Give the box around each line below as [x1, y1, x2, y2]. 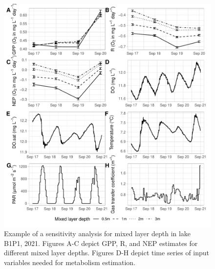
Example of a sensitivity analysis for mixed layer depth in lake [4, 228, 191, 239]
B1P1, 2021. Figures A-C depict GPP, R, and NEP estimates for [4, 238, 198, 248]
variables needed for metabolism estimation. [4, 257, 136, 267]
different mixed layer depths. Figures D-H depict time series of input [4, 247, 210, 258]
